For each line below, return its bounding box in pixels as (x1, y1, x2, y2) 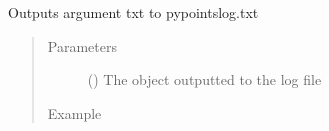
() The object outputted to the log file (87, 69, 322, 90)
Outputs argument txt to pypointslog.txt (8, 2, 259, 22)
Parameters (47, 35, 117, 56)
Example (47, 102, 102, 123)
